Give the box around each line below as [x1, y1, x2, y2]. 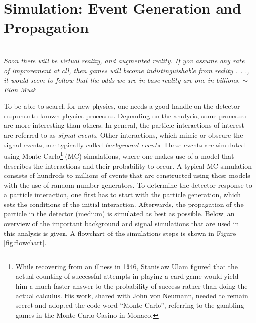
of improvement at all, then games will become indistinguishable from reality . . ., [4, 65, 249, 75]
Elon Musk [4, 84, 36, 94]
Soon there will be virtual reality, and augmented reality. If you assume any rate [4, 55, 245, 65]
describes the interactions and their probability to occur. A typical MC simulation [4, 160, 252, 171]
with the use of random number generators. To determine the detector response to [4, 179, 252, 190]
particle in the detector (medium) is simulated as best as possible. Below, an [4, 208, 235, 219]
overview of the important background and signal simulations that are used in [4, 218, 239, 229]
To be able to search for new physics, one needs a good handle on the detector [4, 101, 240, 111]
